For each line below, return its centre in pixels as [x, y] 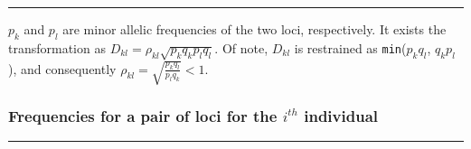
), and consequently [62, 68]
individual [341, 116]
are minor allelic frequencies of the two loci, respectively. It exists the [254, 29]
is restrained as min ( [350, 47]
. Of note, [241, 47]
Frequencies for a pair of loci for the [143, 116]
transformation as [57, 47]
